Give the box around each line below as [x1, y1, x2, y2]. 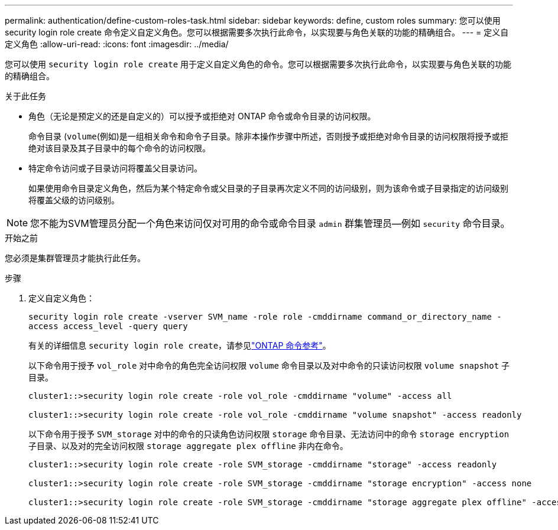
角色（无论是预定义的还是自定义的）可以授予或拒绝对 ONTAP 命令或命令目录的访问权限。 [28, 111, 376, 121]
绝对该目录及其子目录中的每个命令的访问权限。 [28, 143, 210, 153]
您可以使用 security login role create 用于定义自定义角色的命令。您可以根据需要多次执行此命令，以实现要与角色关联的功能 [5, 59, 512, 69]
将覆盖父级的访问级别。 [28, 195, 119, 205]
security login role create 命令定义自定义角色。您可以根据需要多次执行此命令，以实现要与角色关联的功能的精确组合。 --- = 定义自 [5, 27, 509, 37]
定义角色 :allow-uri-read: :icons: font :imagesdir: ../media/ [5, 39, 229, 49]
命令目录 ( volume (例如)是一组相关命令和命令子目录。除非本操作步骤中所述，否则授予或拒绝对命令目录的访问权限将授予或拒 [28, 131, 508, 141]
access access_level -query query [28, 321, 188, 331]
